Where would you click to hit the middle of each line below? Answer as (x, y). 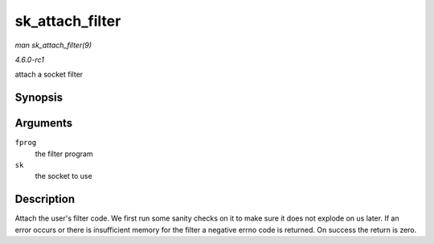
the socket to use (63, 176)
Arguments (44, 124)
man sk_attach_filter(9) (53, 45)
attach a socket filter (49, 74)
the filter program (64, 154)
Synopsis (39, 98)
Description (45, 199)
